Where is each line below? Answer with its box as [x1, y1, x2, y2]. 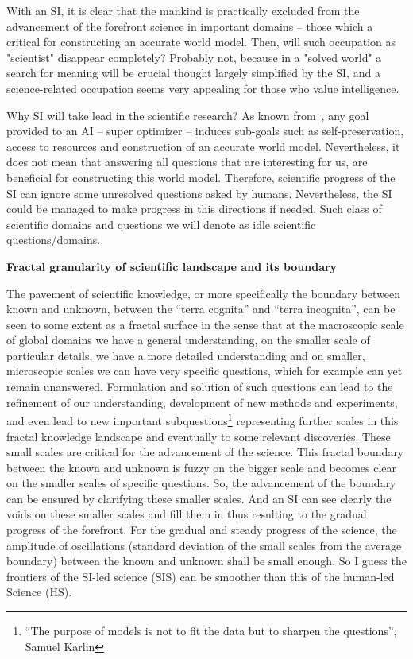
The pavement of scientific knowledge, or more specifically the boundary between [6, 285, 401, 301]
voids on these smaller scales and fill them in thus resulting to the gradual [6, 506, 367, 522]
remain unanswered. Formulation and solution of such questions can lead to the [6, 378, 393, 395]
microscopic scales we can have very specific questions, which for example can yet [6, 362, 403, 379]
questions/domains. [6, 231, 101, 248]
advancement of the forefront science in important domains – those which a [6, 17, 373, 34]
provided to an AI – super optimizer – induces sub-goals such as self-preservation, [6, 122, 404, 139]
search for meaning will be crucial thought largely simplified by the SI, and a [6, 64, 380, 81]
